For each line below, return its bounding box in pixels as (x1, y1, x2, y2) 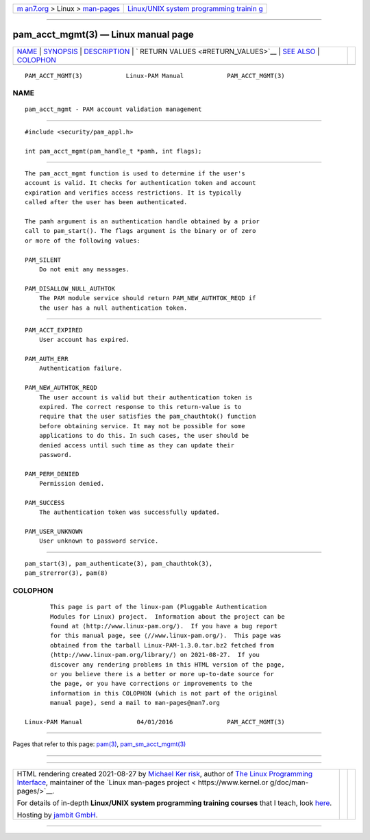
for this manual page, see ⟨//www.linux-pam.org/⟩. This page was (50, 632, 282, 640)
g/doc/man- (269, 778, 309, 787)
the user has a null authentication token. (38, 304, 188, 312)
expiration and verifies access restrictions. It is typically (25, 188, 242, 197)
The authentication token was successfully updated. (38, 508, 221, 517)
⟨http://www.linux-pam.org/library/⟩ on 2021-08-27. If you (50, 651, 260, 659)
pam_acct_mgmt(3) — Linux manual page (12, 29, 195, 40)
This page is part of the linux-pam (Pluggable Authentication (50, 603, 267, 611)
